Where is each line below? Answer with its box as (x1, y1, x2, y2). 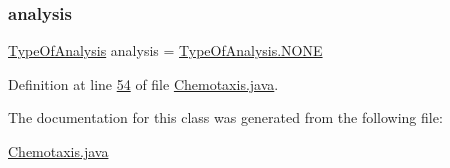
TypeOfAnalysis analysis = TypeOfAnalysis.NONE (8, 40, 323, 61)
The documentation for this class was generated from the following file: (8, 107, 443, 128)
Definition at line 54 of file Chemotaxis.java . (8, 73, 279, 94)
